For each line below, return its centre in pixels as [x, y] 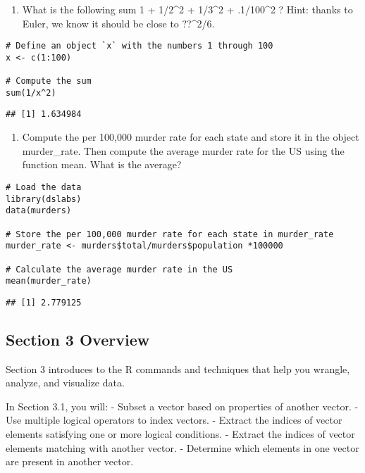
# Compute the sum [49, 81]
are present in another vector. [70, 461]
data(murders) [39, 211]
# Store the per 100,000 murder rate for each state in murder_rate [170, 234]
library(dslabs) [44, 199]
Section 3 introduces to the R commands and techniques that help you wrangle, [178, 368]
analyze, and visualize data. [65, 383]
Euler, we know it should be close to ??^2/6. [118, 23]
